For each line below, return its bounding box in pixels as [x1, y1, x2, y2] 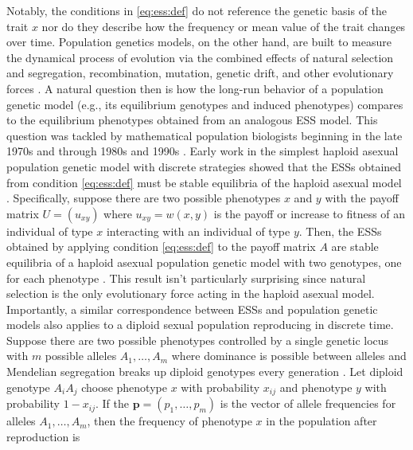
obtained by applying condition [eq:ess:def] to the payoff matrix [6, 238, 316, 255]
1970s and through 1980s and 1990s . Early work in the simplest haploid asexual [6, 143, 399, 159]
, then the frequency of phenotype [87, 413, 252, 429]
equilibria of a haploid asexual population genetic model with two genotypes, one [6, 253, 402, 270]
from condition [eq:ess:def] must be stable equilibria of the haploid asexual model [6, 174, 402, 190]
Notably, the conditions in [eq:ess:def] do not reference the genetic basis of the [6, 2, 388, 18]
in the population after [266, 413, 377, 429]
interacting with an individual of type [106, 222, 290, 239]
